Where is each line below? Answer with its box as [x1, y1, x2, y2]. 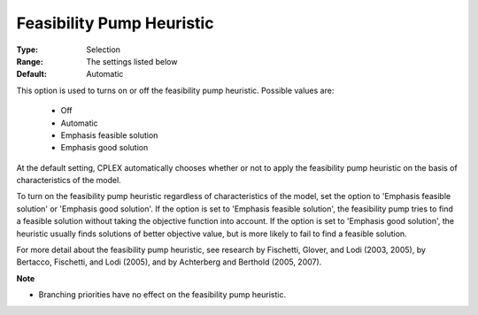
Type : [16, 44, 39, 55]
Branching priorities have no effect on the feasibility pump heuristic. [38, 289, 287, 300]
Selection [86, 44, 121, 55]
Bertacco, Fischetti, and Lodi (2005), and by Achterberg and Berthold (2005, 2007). [16, 257, 322, 267]
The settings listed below [86, 56, 178, 66]
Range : [16, 56, 43, 66]
